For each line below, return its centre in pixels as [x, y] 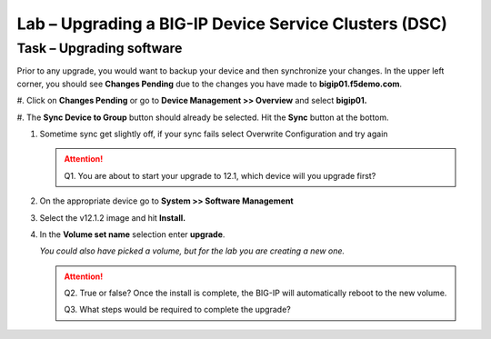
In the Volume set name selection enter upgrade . [132, 234]
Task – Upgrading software [100, 48]
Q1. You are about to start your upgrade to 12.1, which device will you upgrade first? [220, 175]
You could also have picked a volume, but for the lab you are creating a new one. [192, 251]
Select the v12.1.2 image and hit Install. [113, 217]
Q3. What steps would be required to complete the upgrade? [177, 310]
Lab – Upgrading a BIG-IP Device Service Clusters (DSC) [232, 24]
